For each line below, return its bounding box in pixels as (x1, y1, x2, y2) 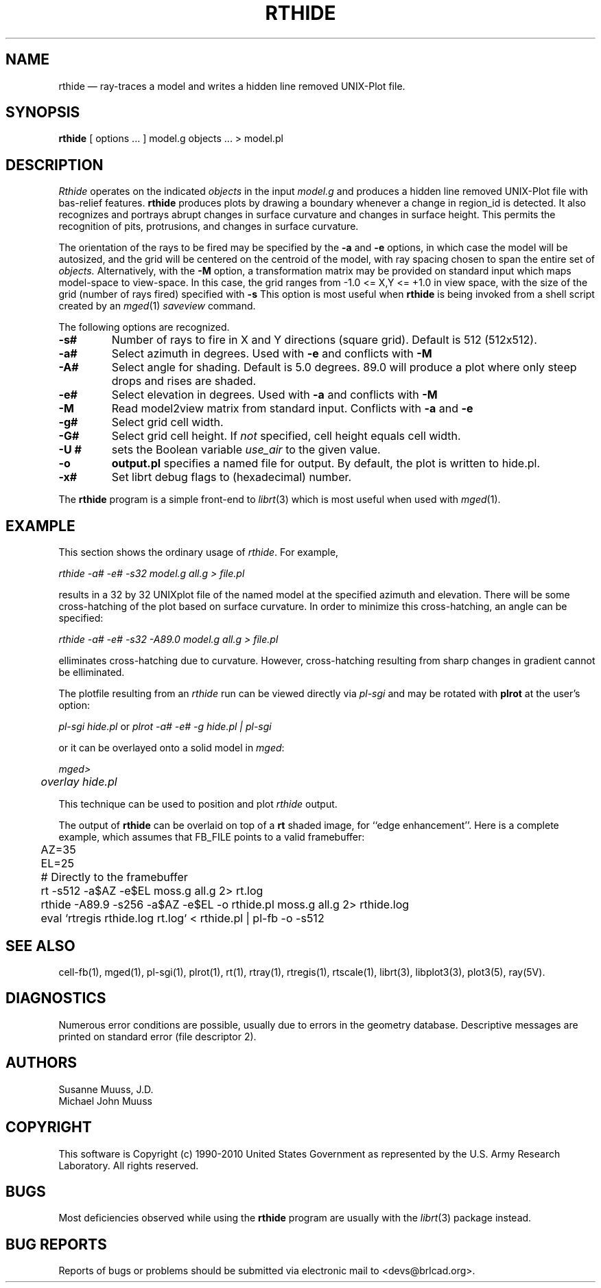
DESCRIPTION (5, 156, 104, 174)
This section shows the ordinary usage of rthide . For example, (58, 546, 339, 559)
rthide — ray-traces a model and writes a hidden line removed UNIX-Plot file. (58, 80, 405, 92)
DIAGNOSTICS (5, 990, 106, 1007)
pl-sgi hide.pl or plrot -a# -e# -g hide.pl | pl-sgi (58, 721, 272, 733)
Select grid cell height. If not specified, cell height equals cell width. (111, 429, 461, 443)
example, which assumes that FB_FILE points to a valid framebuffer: (58, 831, 365, 843)
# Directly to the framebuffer (40, 870, 188, 885)
